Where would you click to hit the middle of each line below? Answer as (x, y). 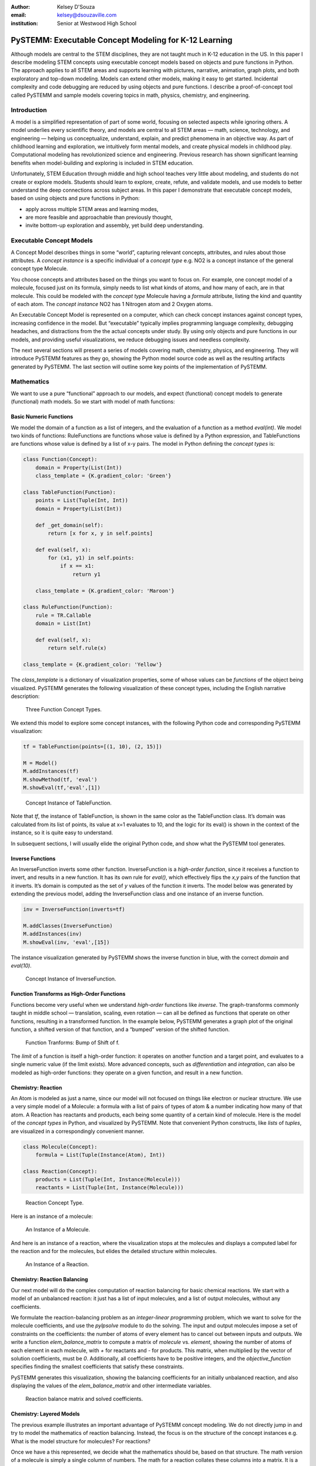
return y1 (86, 574)
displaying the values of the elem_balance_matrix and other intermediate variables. (111, 1386)
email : (18, 15)
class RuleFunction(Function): (68, 607)
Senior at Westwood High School (97, 23)
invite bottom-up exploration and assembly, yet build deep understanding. (115, 225)
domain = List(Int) (63, 624)
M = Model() (40, 763)
